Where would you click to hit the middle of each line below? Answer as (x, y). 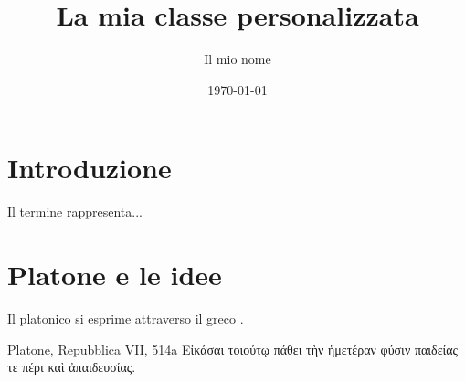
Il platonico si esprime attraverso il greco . (126, 318)
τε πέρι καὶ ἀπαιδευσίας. (72, 367)
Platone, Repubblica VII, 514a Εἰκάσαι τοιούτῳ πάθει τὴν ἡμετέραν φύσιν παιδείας (233, 349)
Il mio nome (238, 59)
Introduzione (90, 168)
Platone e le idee (115, 275)
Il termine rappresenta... (75, 212)
